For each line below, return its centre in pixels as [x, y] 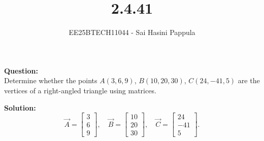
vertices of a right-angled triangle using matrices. [80, 90]
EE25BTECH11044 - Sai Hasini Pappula [132, 32]
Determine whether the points [51, 80]
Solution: [20, 107]
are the [249, 80]
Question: [21, 70]
